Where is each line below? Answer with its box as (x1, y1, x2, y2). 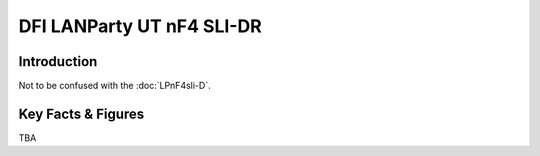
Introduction (18, 53, 98, 70)
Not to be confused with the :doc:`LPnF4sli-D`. (18, 80, 211, 92)
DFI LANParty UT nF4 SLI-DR (18, 15, 262, 37)
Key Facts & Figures (18, 105, 145, 122)
